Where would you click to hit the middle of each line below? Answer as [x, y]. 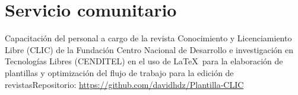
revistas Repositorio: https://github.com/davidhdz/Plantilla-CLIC [124, 84]
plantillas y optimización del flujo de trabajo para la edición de [119, 72]
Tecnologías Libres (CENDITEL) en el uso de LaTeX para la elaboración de [144, 61]
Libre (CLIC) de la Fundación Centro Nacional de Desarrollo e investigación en [149, 49]
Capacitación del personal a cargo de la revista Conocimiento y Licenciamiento [148, 38]
